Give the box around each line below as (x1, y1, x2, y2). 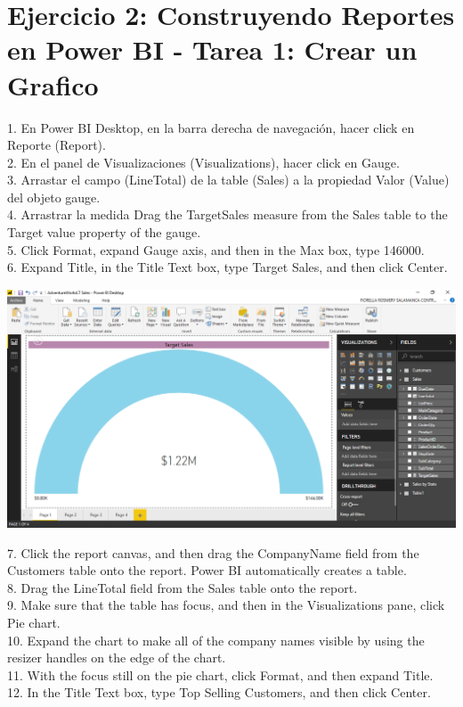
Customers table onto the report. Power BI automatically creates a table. (7, 561, 407, 580)
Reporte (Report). (7, 136, 106, 154)
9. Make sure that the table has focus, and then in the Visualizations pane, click (7, 596, 445, 614)
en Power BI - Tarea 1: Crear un (7, 31, 418, 68)
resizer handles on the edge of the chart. (7, 648, 226, 667)
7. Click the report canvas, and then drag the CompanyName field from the (7, 543, 419, 562)
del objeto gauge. (7, 187, 101, 206)
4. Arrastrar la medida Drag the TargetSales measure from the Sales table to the (7, 205, 448, 224)
